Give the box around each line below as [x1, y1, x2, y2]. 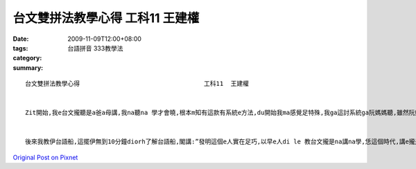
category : [12, 54, 42, 62]
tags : [12, 44, 28, 52]
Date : [12, 35, 29, 43]
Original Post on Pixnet [12, 153, 78, 161]
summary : [12, 63, 44, 72]
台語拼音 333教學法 [67, 44, 123, 52]
